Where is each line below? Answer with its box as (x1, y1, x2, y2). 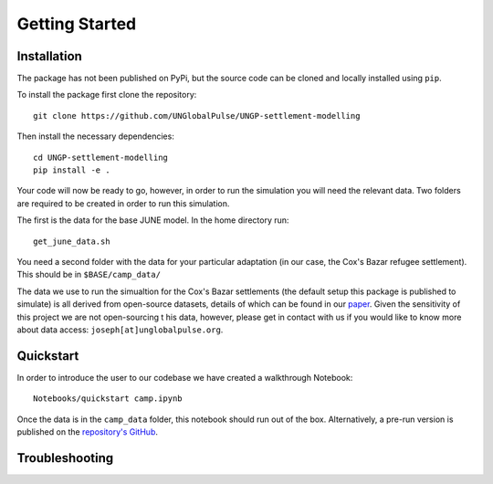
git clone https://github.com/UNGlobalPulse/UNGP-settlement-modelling (33, 110, 361, 121)
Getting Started (16, 14, 137, 34)
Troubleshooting (16, 450, 114, 466)
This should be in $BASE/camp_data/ (16, 269, 162, 280)
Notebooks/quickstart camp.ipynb (33, 394, 183, 404)
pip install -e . (33, 165, 110, 175)
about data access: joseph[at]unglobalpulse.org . (16, 324, 224, 335)
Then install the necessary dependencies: (16, 131, 175, 142)
